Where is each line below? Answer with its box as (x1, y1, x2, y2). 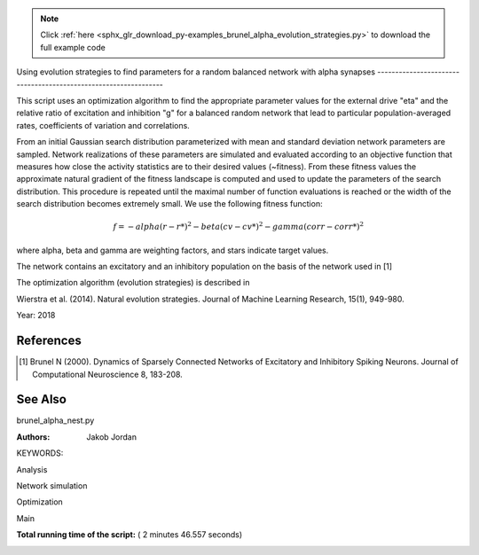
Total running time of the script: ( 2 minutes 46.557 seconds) (16, 529, 243, 540)
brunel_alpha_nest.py (16, 415, 95, 426)
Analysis (16, 464, 48, 474)
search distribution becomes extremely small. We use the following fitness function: (16, 199, 323, 209)
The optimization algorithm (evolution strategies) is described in (16, 277, 250, 288)
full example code (40, 42, 106, 52)
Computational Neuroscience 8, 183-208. (32, 369, 184, 379)
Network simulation (16, 480, 88, 491)
